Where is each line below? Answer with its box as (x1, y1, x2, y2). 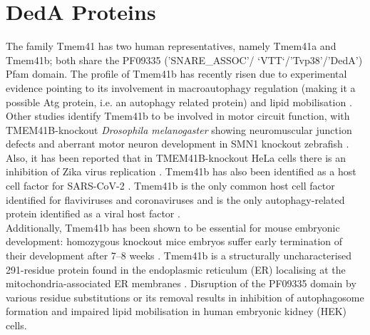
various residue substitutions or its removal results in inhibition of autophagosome (6, 289, 364, 304)
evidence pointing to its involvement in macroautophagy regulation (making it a (6, 80, 356, 95)
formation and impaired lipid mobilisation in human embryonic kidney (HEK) (6, 304, 347, 319)
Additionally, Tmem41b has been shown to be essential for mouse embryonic (6, 220, 340, 234)
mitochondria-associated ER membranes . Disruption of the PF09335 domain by (6, 276, 356, 291)
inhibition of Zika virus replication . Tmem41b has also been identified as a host (6, 164, 356, 179)
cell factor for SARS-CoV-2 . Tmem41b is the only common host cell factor (6, 178, 335, 193)
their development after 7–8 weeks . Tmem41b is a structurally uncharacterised (6, 248, 352, 263)
